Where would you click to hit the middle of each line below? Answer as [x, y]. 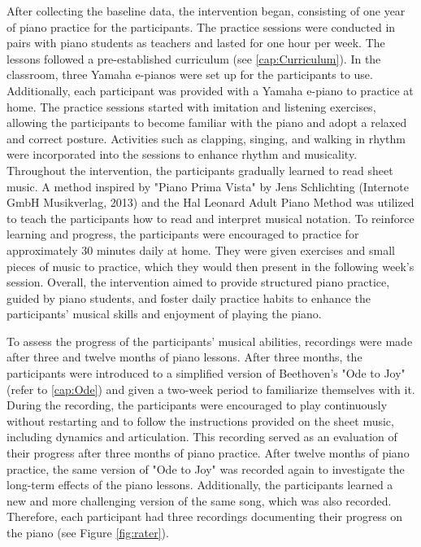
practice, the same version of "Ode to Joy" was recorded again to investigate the [206, 468]
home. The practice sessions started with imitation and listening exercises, [191, 106]
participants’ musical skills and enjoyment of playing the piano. [164, 314]
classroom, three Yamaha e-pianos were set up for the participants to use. [190, 74]
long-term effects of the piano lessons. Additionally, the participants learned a [200, 485]
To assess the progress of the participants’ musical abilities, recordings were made [210, 341]
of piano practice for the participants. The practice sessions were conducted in [201, 26]
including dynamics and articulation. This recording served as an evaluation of [202, 437]
